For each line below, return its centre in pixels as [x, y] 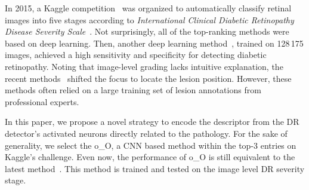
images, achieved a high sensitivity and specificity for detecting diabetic [136, 55]
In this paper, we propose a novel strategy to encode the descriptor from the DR [152, 122]
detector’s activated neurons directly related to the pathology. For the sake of [146, 133]
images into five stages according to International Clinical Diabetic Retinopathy [149, 19]
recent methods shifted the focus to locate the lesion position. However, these [148, 78]
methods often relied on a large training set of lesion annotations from [133, 90]
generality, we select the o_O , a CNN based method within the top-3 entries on [151, 145]
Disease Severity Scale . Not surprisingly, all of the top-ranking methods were [147, 31]
